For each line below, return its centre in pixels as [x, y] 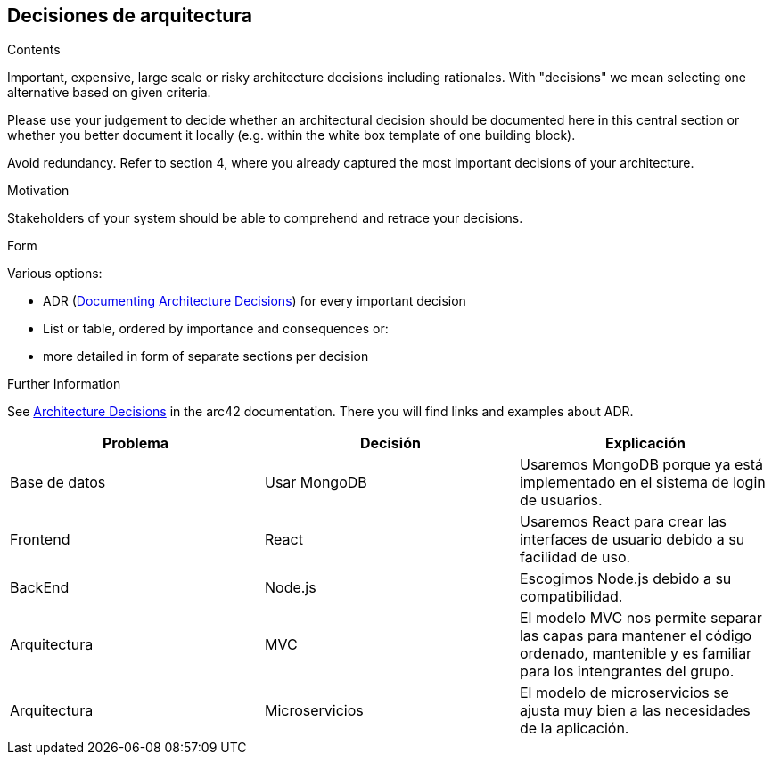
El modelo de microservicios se [624, 693]
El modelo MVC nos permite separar [641, 618]
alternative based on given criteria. [109, 93]
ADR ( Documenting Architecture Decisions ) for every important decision [255, 301]
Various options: [55, 274]
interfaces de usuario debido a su [632, 540]
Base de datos [58, 483]
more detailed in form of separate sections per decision [206, 356]
